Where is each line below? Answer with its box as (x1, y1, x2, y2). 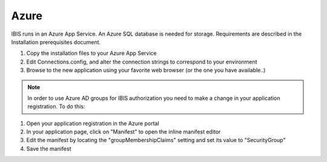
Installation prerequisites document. (11, 38, 101, 45)
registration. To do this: (27, 103, 85, 110)
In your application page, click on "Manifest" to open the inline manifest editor (26, 128, 221, 135)
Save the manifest (26, 145, 71, 152)
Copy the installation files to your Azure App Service (26, 50, 157, 57)
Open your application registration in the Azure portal (26, 120, 160, 127)
